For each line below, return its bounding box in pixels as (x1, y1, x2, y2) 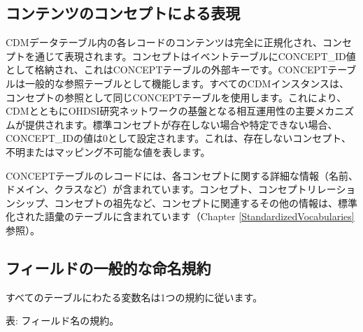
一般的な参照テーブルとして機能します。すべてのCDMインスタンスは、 (24, 75, 349, 90)
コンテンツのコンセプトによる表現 (6, 2, 241, 24)
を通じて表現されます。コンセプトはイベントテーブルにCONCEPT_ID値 (24, 48, 356, 63)
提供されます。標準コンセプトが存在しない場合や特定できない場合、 (24, 117, 338, 131)
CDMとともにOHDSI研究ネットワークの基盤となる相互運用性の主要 (6, 103, 315, 118)
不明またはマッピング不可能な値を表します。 (6, 144, 211, 159)
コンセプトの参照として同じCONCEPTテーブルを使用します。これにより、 (6, 89, 347, 104)
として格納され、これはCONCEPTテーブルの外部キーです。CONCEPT (6, 62, 328, 77)
